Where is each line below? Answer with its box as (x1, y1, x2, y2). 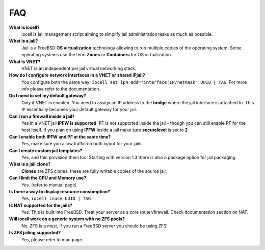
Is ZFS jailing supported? (9, 230, 61, 236)
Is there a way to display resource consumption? (9, 188, 110, 194)
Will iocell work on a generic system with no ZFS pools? (9, 216, 125, 222)
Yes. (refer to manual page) (21, 182, 77, 188)
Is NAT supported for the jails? (9, 202, 73, 208)
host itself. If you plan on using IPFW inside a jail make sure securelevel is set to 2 (21, 127, 188, 133)
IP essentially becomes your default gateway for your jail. (21, 107, 137, 113)
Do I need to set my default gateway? (9, 93, 86, 99)
